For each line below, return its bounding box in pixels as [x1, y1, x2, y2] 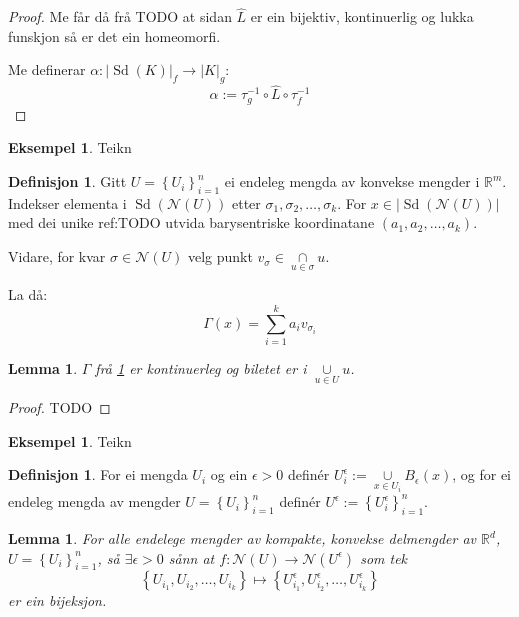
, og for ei [452, 464, 512, 485]
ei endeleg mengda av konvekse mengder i [224, 171, 480, 192]
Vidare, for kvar [8, 246, 106, 267]
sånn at [168, 547, 215, 568]
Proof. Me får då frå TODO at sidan [8, 6, 232, 27]
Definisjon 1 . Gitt [8, 171, 127, 192]
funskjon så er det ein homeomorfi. [8, 25, 221, 46]
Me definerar [8, 59, 86, 80]
